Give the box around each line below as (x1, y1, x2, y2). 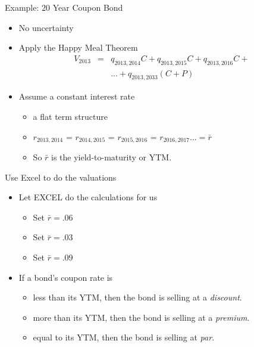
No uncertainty (18, 21, 74, 33)
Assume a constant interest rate (18, 90, 135, 103)
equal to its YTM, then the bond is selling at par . (33, 331, 215, 343)
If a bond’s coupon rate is (18, 271, 113, 283)
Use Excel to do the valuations (5, 171, 117, 183)
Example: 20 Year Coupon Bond (5, 1, 123, 13)
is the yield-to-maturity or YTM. (51, 151, 172, 163)
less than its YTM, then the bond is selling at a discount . (33, 291, 242, 303)
